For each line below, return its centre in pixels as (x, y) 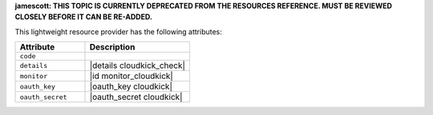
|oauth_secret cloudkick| (136, 97)
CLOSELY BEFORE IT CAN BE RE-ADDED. (83, 17)
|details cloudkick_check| (138, 65)
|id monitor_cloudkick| (132, 76)
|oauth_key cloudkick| (131, 86)
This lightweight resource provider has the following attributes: (118, 31)
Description (112, 47)
